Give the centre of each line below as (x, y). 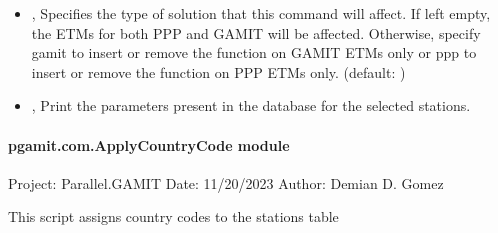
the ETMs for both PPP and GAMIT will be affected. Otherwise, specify (256, 32)
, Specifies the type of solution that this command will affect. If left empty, (261, 13)
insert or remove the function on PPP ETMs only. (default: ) (218, 71)
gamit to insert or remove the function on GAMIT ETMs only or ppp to (254, 52)
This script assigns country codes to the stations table (173, 216)
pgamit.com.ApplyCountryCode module (149, 144)
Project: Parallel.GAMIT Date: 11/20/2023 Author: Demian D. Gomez (226, 182)
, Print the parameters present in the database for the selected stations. (251, 105)
